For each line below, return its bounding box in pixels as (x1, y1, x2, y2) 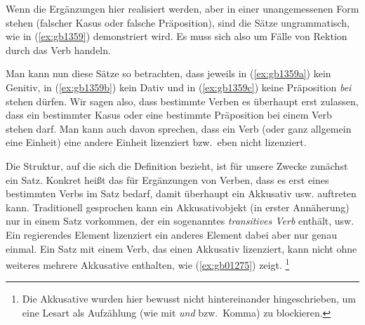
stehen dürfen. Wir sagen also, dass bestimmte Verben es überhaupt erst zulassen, (6, 93, 359, 108)
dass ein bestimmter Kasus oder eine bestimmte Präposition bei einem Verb (6, 107, 332, 122)
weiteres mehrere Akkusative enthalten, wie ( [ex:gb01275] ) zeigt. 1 (6, 256, 290, 272)
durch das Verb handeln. (6, 42, 111, 57)
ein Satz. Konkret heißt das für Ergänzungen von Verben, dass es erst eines (6, 172, 329, 187)
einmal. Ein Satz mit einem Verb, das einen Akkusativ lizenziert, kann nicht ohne (6, 241, 357, 256)
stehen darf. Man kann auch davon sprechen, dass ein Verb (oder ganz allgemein (6, 121, 352, 135)
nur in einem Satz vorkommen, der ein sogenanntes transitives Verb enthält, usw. (6, 213, 354, 228)
